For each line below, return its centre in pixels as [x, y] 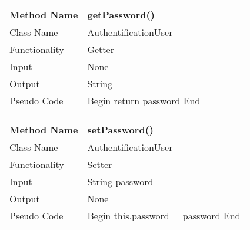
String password [120, 181]
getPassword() [121, 14]
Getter [101, 49]
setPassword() [120, 129]
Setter [100, 164]
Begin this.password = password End [164, 216]
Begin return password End [144, 101]
